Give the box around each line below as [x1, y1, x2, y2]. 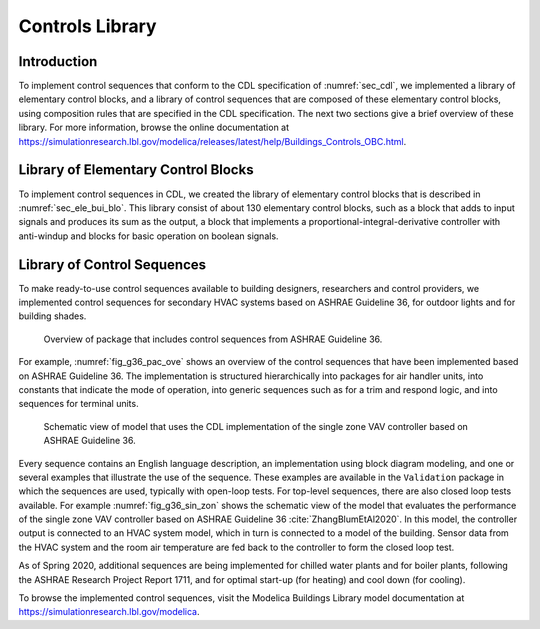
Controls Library [18, 15, 157, 37]
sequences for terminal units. [18, 398, 139, 410]
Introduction [18, 53, 98, 70]
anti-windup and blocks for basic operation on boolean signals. [18, 230, 279, 242]
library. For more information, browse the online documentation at [18, 121, 290, 134]
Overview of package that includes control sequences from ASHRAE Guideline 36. [43, 333, 383, 345]
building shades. [18, 310, 87, 322]
